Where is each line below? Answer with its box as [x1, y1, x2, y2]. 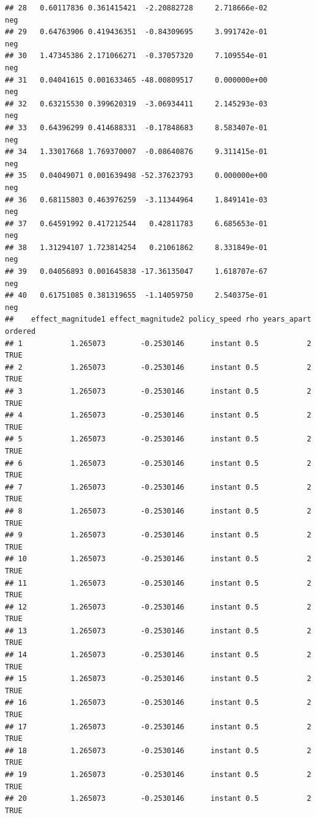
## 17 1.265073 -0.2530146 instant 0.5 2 [5, 722, 312, 731]
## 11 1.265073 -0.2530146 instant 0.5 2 [5, 578, 312, 588]
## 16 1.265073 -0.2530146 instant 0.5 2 [5, 698, 312, 707]
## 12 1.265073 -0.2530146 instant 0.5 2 [5, 602, 312, 611]
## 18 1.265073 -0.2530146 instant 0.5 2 [5, 746, 312, 755]
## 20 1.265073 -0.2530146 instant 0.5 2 [5, 794, 312, 803]
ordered [5, 327, 36, 336]
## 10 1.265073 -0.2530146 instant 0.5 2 [5, 555, 312, 564]
